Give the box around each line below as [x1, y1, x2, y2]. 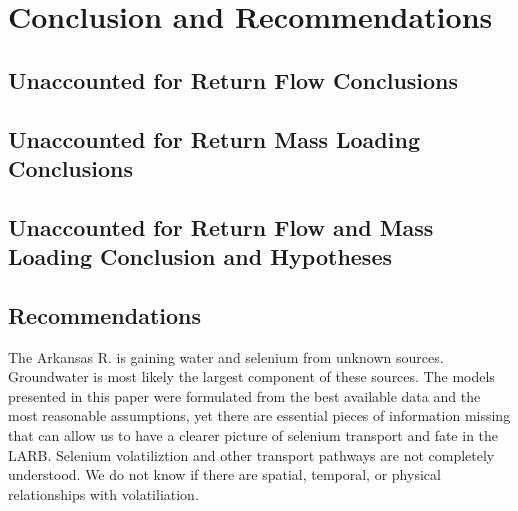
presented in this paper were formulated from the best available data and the [8, 385, 481, 406]
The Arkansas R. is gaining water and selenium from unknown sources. [8, 346, 444, 367]
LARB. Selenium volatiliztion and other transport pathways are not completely [8, 444, 495, 465]
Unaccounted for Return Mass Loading [8, 123, 420, 154]
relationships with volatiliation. [8, 483, 199, 504]
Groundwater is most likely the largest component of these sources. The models [8, 366, 495, 387]
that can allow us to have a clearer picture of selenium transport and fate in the [8, 425, 499, 446]
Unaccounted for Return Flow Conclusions [8, 64, 459, 95]
